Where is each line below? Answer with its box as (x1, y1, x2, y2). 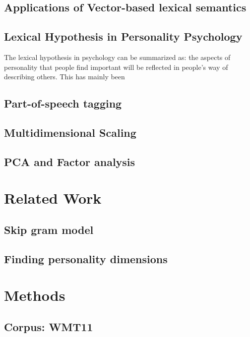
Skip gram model (4, 222, 94, 237)
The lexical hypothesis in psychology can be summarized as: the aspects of (4, 52, 231, 62)
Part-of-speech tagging (4, 96, 122, 111)
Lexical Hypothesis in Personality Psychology (4, 29, 243, 44)
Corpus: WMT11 (4, 319, 93, 334)
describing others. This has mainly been (4, 71, 125, 82)
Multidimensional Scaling (4, 124, 136, 140)
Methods (4, 285, 65, 305)
